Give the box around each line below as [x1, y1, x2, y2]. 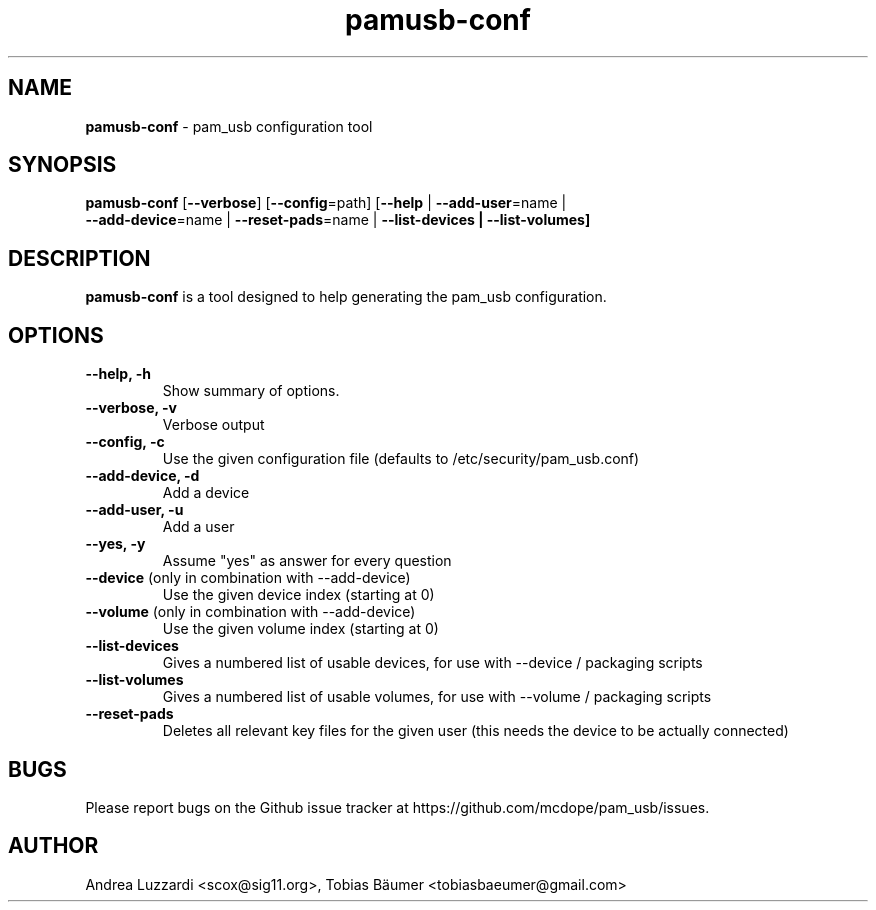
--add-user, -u [85, 501, 184, 519]
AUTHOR [8, 833, 99, 859]
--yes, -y [85, 535, 146, 553]
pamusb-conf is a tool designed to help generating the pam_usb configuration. [85, 288, 607, 306]
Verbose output [162, 416, 265, 434]
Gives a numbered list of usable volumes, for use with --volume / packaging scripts [162, 688, 712, 706]
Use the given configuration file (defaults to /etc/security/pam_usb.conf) [162, 450, 640, 468]
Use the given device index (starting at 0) [162, 586, 435, 604]
